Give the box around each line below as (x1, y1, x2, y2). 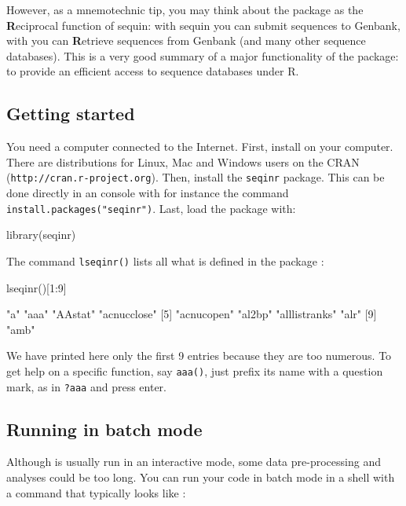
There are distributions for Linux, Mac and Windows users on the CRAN (6, 153, 360, 170)
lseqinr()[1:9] (6, 279, 67, 295)
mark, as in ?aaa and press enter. (6, 378, 166, 394)
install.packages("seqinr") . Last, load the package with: (6, 200, 296, 216)
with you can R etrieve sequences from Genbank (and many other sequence (6, 32, 366, 49)
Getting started (6, 101, 135, 126)
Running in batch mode (6, 416, 203, 441)
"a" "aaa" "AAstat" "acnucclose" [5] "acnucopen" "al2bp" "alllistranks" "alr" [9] (6, 306, 377, 322)
